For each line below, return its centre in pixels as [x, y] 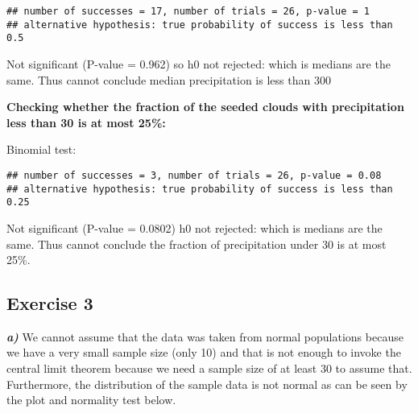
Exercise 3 [50, 303]
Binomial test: [41, 149]
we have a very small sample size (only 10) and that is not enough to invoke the [204, 352]
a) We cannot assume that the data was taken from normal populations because [205, 336]
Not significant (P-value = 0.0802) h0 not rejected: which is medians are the [195, 227]
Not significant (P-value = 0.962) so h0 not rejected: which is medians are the [199, 63]
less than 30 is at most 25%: [86, 122]
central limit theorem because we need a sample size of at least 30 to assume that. [209, 368]
